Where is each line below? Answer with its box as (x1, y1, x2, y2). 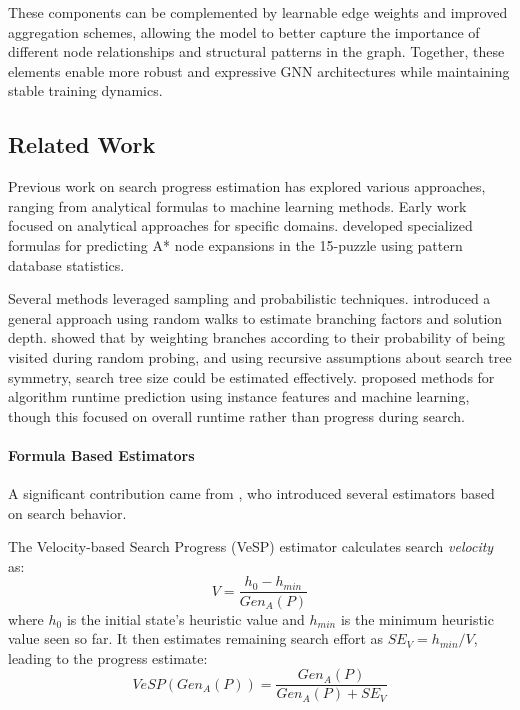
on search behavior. (8, 502, 127, 523)
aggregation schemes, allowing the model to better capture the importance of (8, 21, 480, 42)
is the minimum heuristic (340, 608, 494, 629)
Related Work (8, 129, 156, 160)
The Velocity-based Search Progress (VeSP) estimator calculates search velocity (8, 536, 494, 557)
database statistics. (8, 254, 125, 275)
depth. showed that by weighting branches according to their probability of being (8, 327, 505, 348)
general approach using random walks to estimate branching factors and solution (8, 307, 503, 328)
